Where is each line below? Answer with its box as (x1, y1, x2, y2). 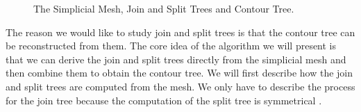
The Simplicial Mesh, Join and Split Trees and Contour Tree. (33, 1, 294, 15)
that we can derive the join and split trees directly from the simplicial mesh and (6, 51, 346, 66)
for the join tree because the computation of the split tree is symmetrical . (6, 93, 322, 107)
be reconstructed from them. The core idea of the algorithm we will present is (6, 38, 337, 53)
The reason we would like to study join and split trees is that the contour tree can (6, 24, 355, 39)
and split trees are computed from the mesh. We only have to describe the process (6, 79, 355, 93)
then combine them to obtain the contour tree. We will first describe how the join (6, 65, 353, 80)
